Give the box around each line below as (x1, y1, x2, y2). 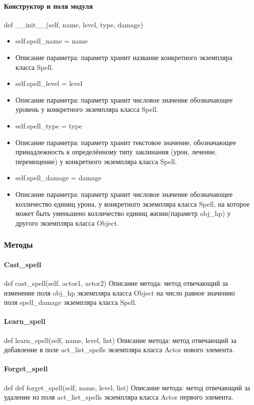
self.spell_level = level (15, 78, 83, 88)
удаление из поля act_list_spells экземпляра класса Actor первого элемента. (4, 392, 233, 402)
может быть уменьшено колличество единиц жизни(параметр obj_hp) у (15, 208, 231, 218)
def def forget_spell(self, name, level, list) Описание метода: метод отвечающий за (4, 382, 250, 392)
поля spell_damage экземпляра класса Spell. (4, 297, 137, 307)
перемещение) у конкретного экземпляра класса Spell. (15, 156, 177, 166)
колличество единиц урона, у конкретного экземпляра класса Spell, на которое (15, 198, 250, 209)
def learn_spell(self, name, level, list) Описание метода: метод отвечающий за (4, 335, 236, 345)
